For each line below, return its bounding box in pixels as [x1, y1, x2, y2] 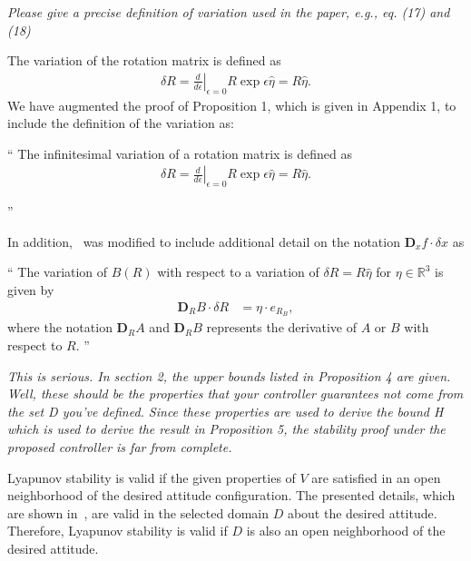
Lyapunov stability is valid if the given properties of [7, 467, 296, 487]
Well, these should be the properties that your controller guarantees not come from [7, 384, 464, 403]
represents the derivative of [206, 318, 358, 337]
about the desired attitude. [287, 503, 437, 522]
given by [7, 280, 54, 299]
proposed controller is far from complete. [7, 438, 232, 457]
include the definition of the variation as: [7, 113, 234, 133]
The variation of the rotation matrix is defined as [7, 51, 281, 70]
